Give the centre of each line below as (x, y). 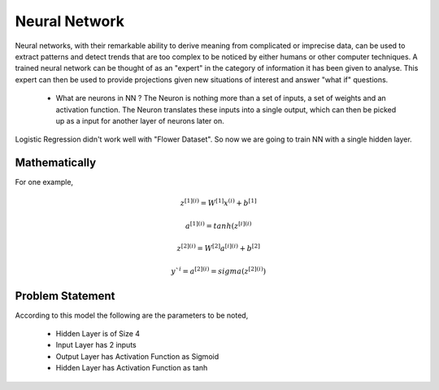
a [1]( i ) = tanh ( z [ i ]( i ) (219, 225)
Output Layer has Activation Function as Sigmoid (137, 356)
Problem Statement (65, 296)
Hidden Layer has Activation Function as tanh (132, 368)
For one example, (44, 182)
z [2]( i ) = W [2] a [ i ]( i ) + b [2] (218, 248)
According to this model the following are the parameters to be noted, (132, 315)
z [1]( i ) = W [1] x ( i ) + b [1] (218, 202)
